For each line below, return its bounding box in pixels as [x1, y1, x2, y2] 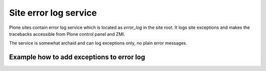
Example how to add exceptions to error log [9, 53, 145, 61]
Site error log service [9, 7, 97, 18]
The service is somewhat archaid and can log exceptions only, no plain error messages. [9, 40, 187, 46]
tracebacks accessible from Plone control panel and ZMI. [9, 31, 125, 37]
